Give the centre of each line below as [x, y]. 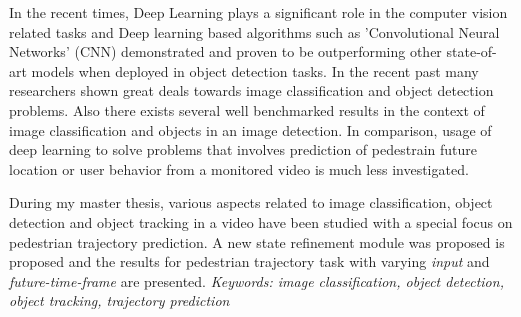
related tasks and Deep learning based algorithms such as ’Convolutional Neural [254, 31]
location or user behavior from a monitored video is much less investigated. [239, 168]
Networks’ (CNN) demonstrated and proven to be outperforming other [225, 51]
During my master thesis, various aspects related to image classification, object [251, 202]
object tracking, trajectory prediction [119, 300]
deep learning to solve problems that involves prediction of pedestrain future [243, 149]
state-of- [471, 51]
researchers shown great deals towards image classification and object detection [251, 90]
